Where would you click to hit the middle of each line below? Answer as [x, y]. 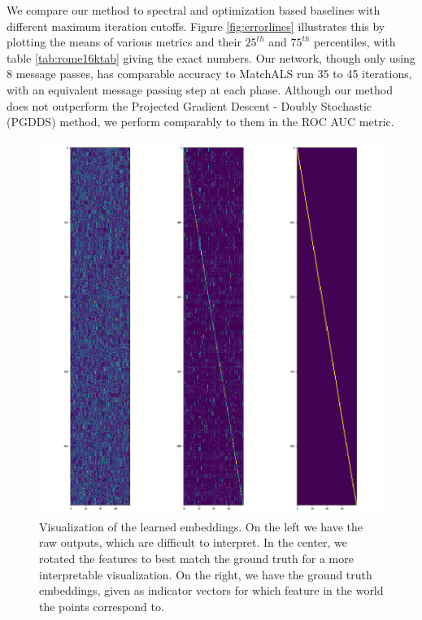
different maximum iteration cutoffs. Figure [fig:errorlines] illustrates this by [196, 26]
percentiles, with [355, 42]
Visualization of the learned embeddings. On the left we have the [201, 526]
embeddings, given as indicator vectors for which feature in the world [211, 590]
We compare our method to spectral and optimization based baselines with [194, 10]
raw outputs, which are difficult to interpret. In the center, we [194, 542]
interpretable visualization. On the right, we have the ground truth [206, 574]
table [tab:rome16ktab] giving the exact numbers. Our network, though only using [211, 57]
